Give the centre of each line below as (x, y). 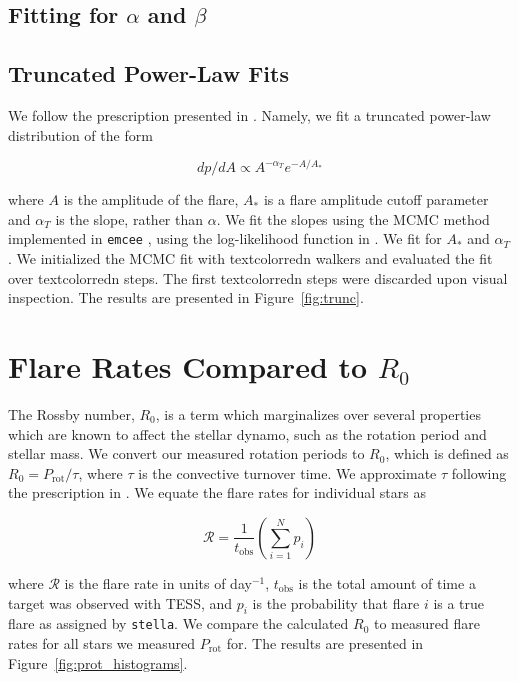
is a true (459, 602)
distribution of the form (80, 134)
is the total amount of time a (387, 582)
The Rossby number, (71, 414)
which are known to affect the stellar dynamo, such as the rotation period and (247, 433)
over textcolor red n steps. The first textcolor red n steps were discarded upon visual (258, 277)
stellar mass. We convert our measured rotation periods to (186, 453)
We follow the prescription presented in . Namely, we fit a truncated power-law (249, 114)
